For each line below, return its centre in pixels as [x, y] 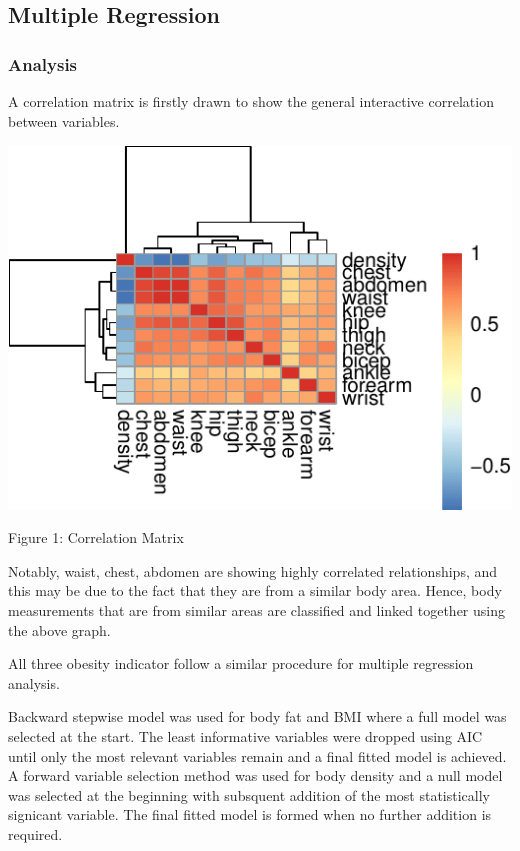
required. [35, 833]
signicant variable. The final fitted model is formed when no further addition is [250, 814]
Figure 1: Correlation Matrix [96, 537]
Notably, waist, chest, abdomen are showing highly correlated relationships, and [253, 570]
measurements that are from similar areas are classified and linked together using [256, 610]
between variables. [64, 120]
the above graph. [59, 629]
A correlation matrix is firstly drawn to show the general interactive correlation [251, 101]
